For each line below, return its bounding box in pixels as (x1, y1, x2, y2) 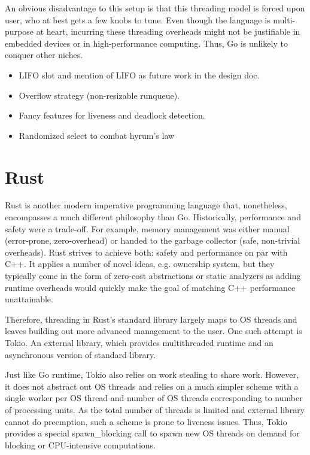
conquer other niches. (5, 48, 83, 61)
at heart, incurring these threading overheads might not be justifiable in (36, 25, 300, 38)
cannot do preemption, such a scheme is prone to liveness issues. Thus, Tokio (5, 415, 287, 427)
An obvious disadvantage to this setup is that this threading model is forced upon (5, 2, 305, 14)
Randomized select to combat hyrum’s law (19, 129, 175, 141)
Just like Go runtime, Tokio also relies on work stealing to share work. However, (5, 368, 299, 381)
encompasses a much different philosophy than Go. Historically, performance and (5, 211, 301, 223)
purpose (5, 25, 34, 38)
